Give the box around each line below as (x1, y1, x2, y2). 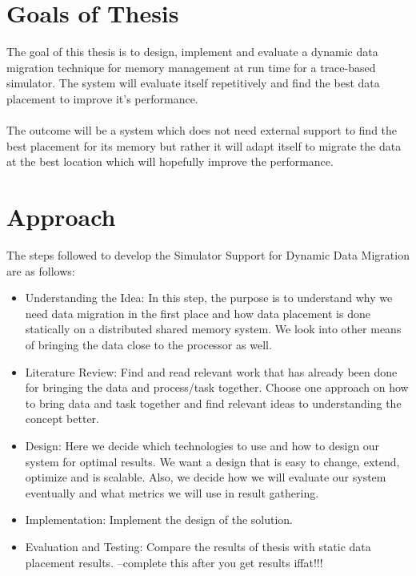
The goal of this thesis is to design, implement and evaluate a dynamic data (6, 43, 378, 60)
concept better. (25, 410, 100, 427)
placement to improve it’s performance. (6, 90, 198, 107)
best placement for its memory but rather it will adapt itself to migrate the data (6, 137, 402, 154)
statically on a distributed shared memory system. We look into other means (25, 320, 402, 337)
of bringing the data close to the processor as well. (25, 336, 272, 352)
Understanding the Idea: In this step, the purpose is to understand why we (25, 289, 393, 306)
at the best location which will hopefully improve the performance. (6, 153, 334, 170)
